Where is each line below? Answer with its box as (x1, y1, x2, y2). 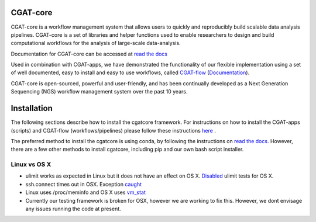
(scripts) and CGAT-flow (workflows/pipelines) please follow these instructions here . (11, 127, 216, 134)
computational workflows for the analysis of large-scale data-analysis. (11, 40, 181, 47)
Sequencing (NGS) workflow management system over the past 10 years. (11, 88, 188, 95)
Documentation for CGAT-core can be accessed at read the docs (11, 50, 168, 57)
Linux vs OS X (11, 161, 51, 169)
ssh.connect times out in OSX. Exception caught (25, 181, 142, 188)
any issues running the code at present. (25, 205, 121, 213)
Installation (11, 103, 53, 113)
